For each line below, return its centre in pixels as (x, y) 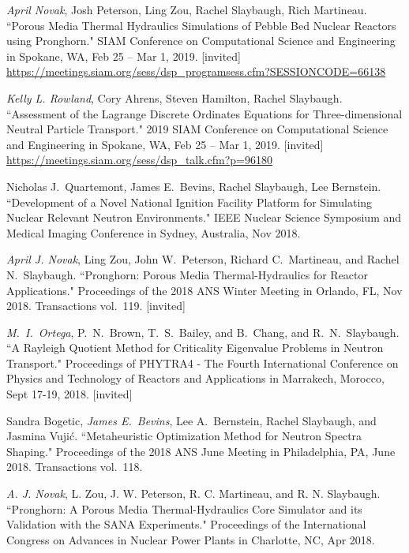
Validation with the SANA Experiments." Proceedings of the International (186, 524)
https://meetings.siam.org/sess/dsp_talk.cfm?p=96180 (139, 160)
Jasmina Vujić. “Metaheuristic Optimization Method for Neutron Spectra (184, 436)
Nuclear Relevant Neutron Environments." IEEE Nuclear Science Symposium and (204, 217)
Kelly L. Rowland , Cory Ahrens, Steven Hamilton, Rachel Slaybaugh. (174, 97)
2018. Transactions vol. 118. (75, 467)
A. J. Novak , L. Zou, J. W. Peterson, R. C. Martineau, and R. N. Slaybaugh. (193, 493)
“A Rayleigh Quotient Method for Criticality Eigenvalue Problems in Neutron (195, 347)
